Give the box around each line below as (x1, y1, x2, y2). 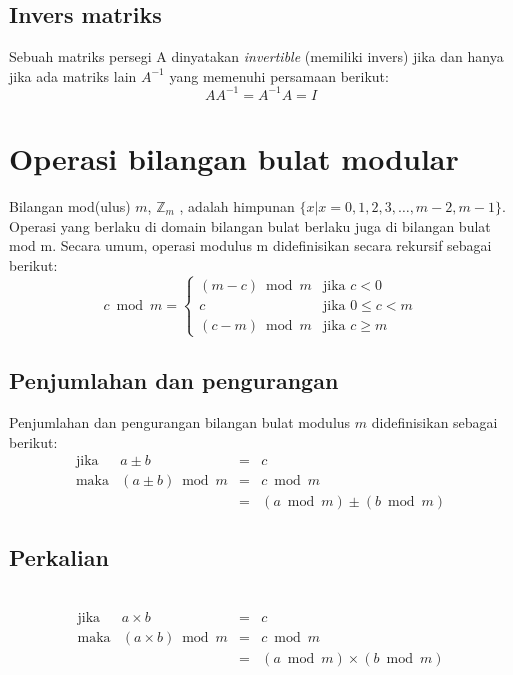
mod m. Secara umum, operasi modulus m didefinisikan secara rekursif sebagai (9, 235, 492, 256)
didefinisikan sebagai (371, 412, 498, 433)
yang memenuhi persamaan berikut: (169, 65, 389, 86)
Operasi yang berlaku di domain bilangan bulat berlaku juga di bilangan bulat (9, 215, 491, 236)
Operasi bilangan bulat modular (9, 138, 459, 179)
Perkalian (9, 541, 109, 572)
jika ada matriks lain (9, 65, 137, 86)
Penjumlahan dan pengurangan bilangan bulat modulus (9, 412, 351, 433)
